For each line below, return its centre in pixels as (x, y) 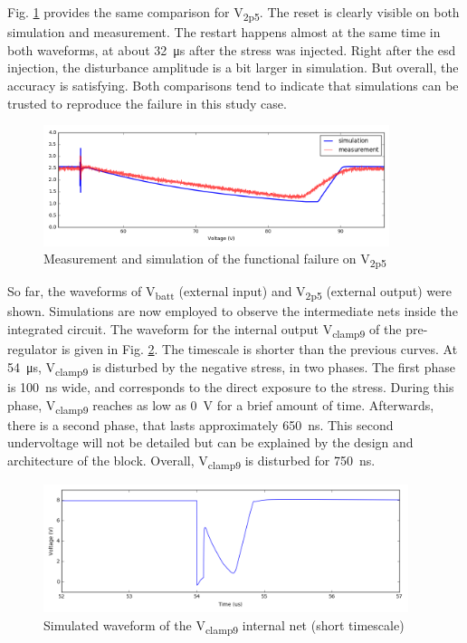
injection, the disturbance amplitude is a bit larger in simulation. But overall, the (233, 67)
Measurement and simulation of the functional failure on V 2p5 (215, 260)
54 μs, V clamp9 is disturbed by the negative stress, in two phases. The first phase (231, 368)
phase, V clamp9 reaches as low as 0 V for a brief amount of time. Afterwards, (221, 406)
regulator (33, 349)
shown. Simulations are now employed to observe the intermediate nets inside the (233, 311)
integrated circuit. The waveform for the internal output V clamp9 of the (205, 330)
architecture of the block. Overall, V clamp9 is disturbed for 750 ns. (191, 461)
